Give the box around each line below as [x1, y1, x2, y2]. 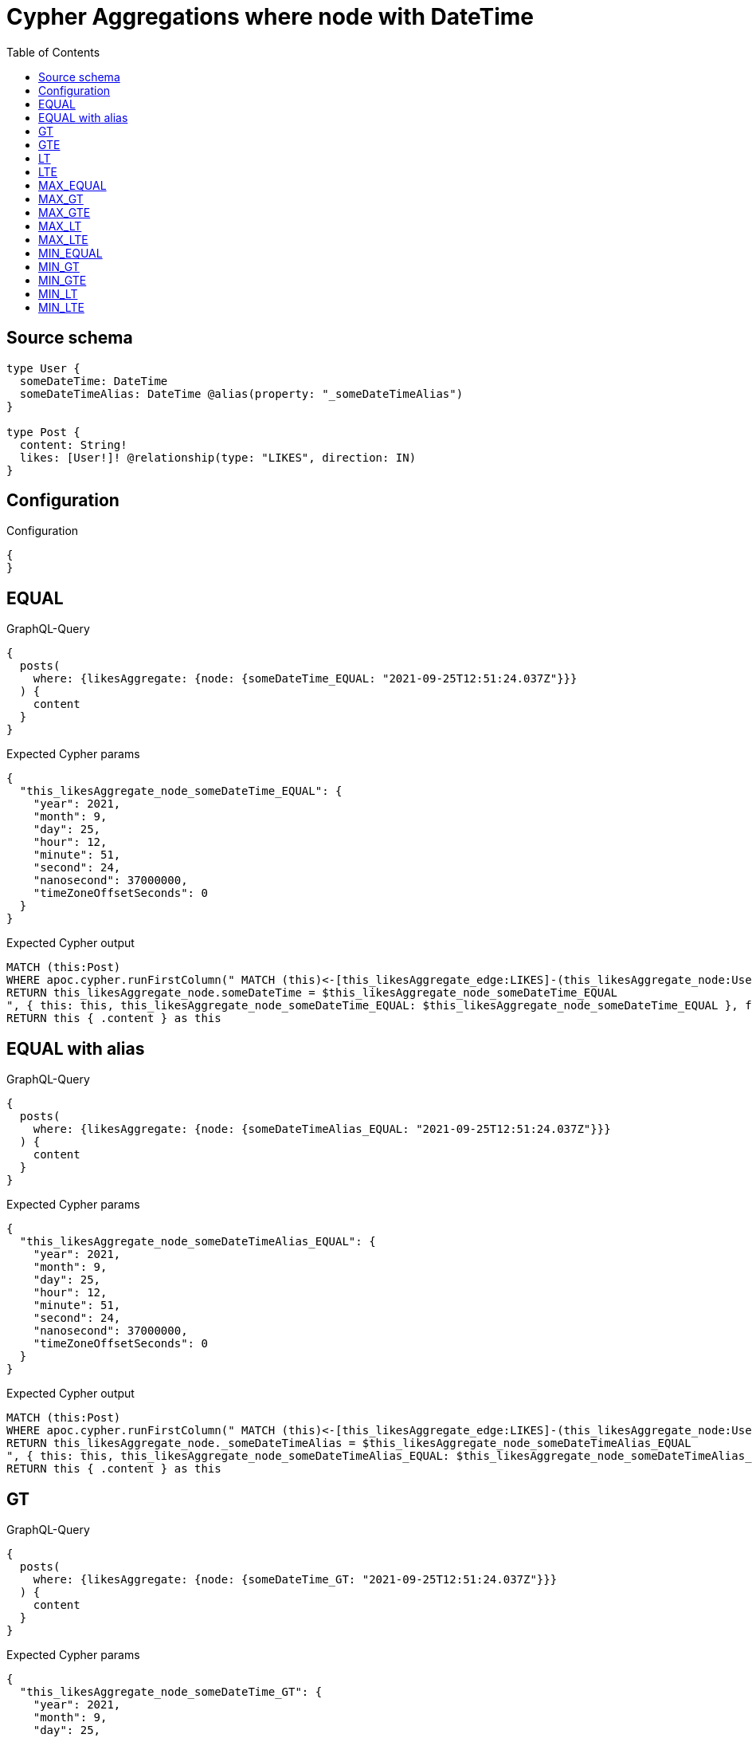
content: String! [19, 438, 127, 451]
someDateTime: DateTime [19, 374, 168, 387]
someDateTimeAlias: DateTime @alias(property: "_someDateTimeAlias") [19, 387, 464, 400]
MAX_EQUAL [38, 178, 107, 192]
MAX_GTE [38, 205, 91, 219]
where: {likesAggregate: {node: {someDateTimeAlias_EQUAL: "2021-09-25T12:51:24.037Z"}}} [33, 1123, 611, 1136]
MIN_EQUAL [38, 246, 103, 260]
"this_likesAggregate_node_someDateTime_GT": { [19, 1685, 323, 1698]
